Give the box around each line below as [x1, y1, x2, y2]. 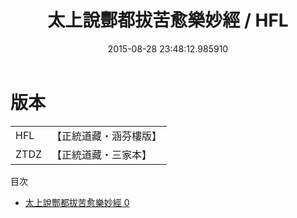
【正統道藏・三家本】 [51, 147, 153, 161]
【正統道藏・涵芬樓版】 [51, 129, 163, 143]
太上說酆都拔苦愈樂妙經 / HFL [47, 9, 289, 32]
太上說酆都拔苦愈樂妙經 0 [24, 196, 130, 208]
